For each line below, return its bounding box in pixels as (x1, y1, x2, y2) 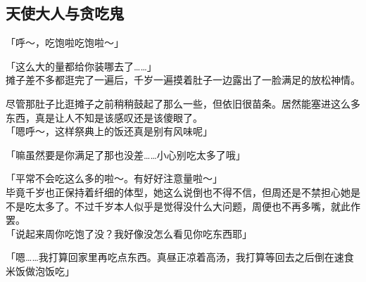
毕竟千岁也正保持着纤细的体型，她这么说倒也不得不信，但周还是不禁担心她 (6, 184, 351, 199)
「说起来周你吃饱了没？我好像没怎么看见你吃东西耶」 (6, 226, 252, 241)
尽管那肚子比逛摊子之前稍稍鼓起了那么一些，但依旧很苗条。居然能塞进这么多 (6, 96, 360, 110)
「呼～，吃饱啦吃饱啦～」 (6, 35, 124, 50)
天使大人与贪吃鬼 (6, 2, 124, 24)
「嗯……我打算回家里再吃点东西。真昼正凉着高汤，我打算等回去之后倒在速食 (6, 250, 354, 264)
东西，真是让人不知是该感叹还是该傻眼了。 (6, 110, 203, 124)
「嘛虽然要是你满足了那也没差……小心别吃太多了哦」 (6, 147, 246, 162)
